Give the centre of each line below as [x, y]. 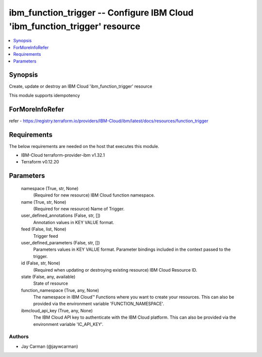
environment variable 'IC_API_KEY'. [68, 324]
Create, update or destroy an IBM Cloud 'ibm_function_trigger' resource [81, 86]
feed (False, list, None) [44, 229]
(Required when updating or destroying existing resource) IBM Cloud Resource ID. [115, 270]
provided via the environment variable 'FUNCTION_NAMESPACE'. [99, 304]
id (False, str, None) [41, 263]
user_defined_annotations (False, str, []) [61, 215]
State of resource [51, 283]
